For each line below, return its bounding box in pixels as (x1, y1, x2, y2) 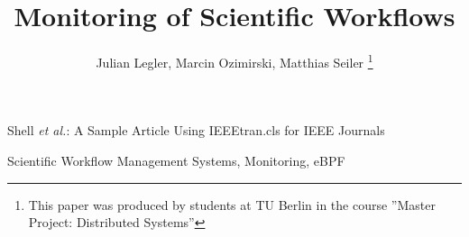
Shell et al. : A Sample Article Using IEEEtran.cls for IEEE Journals (7, 121, 385, 140)
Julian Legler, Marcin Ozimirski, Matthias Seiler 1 (96, 50, 373, 71)
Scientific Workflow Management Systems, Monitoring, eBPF (7, 150, 345, 169)
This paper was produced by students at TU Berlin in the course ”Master (28, 195, 436, 214)
